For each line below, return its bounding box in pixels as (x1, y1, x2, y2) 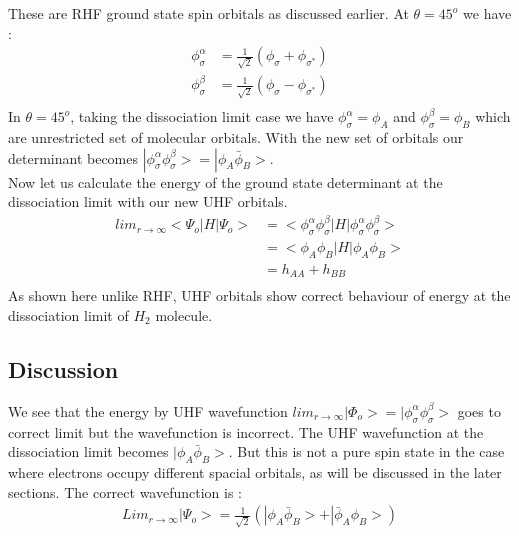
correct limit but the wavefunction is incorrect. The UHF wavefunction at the (8, 421, 484, 442)
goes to (457, 400, 501, 421)
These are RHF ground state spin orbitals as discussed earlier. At (8, 3, 409, 23)
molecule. (155, 305, 213, 326)
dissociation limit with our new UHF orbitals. (8, 191, 288, 212)
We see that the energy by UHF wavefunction (8, 400, 288, 421)
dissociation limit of (8, 305, 129, 326)
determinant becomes (8, 147, 138, 168)
